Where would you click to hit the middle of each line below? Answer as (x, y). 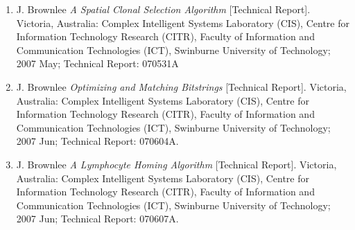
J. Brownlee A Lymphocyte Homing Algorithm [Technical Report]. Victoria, (176, 164)
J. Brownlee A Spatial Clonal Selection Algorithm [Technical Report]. (163, 9)
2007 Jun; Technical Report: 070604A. (97, 141)
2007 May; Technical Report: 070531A (97, 63)
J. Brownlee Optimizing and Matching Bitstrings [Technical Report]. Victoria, (181, 86)
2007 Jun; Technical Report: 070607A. (97, 219)
